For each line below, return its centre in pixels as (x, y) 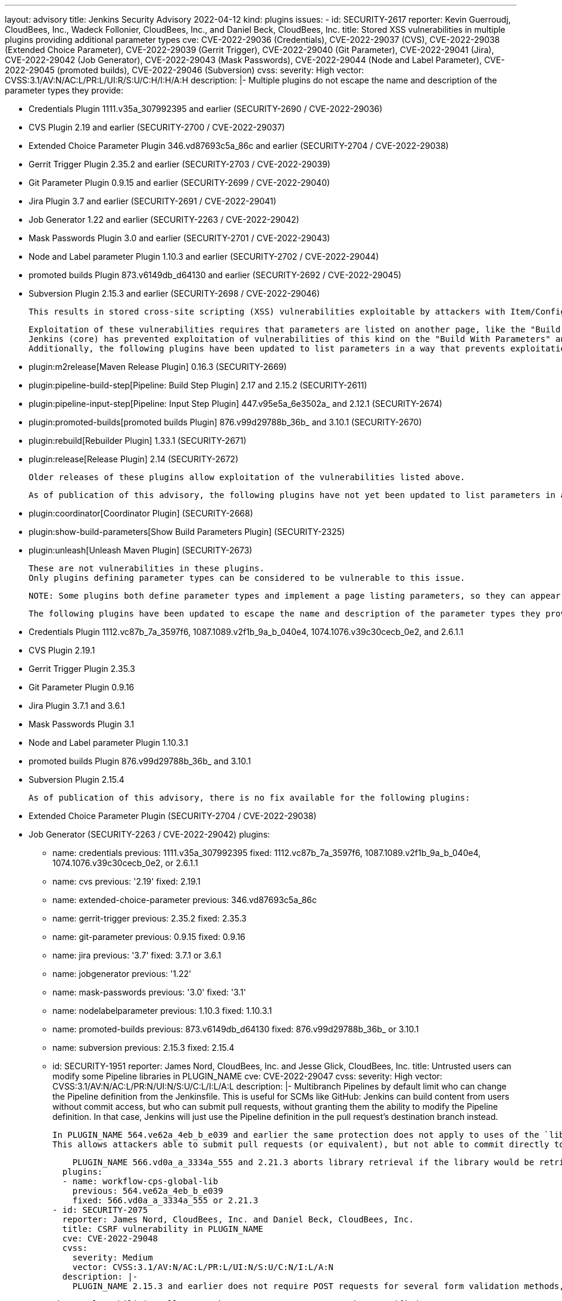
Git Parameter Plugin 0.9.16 (82, 687)
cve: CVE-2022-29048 (110, 1238)
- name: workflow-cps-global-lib (140, 1181)
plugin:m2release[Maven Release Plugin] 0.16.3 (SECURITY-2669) (158, 367)
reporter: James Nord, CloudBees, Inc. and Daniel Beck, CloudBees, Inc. (238, 1219)
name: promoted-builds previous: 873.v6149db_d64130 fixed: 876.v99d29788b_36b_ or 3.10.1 (236, 1029)
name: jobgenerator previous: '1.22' (122, 974)
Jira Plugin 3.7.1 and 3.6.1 (77, 706)
